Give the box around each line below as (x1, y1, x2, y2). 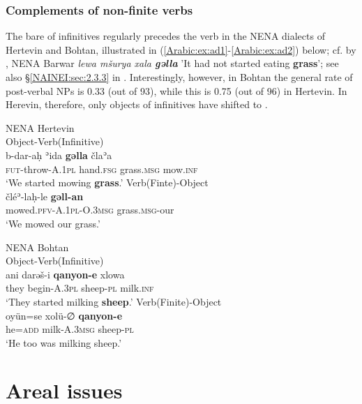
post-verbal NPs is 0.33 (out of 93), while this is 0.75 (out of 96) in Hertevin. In (6, 83, 347, 98)
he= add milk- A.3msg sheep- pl (6, 322, 134, 336)
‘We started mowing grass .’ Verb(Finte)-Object (6, 175, 209, 190)
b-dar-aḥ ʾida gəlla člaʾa (6, 147, 112, 162)
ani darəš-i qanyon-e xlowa (6, 267, 125, 281)
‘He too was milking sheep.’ (6, 335, 122, 350)
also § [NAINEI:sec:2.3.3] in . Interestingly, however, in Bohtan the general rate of (6, 70, 353, 84)
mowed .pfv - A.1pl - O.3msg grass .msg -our (6, 202, 174, 217)
